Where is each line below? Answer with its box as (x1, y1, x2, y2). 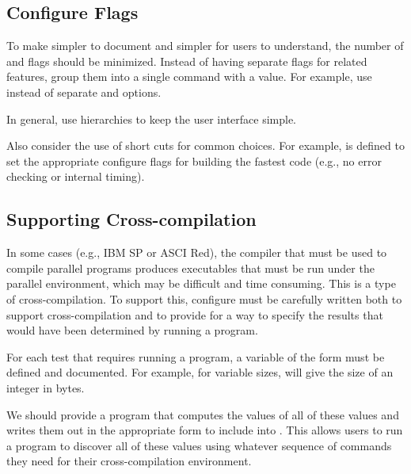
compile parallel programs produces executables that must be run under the (6, 259, 375, 276)
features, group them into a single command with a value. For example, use (6, 68, 372, 85)
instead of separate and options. (6, 83, 162, 100)
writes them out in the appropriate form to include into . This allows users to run (6, 422, 403, 438)
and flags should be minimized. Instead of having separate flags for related (6, 52, 367, 69)
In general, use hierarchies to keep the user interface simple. (6, 110, 297, 127)
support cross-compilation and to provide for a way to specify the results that (6, 306, 383, 323)
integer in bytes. (6, 379, 85, 396)
